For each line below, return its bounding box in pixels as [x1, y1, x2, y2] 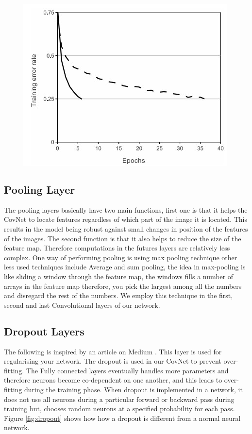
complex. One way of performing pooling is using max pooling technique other [4, 252, 237, 262]
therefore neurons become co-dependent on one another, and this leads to [4, 375, 222, 385]
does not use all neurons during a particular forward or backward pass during [4, 394, 235, 404]
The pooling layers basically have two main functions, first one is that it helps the [4, 204, 248, 215]
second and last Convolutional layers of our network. [4, 300, 160, 310]
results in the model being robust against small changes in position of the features [4, 223, 248, 234]
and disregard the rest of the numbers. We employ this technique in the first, [4, 290, 233, 300]
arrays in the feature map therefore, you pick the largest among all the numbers [4, 281, 242, 291]
